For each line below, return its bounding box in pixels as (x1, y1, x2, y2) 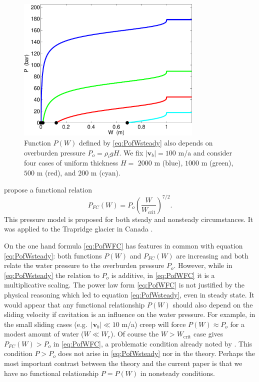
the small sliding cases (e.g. (4, 318, 87, 329)
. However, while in (173, 260, 232, 270)
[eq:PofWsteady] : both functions (4, 250, 102, 260)
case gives (193, 328, 223, 339)
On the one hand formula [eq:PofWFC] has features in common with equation (4, 240, 243, 250)
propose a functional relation (4, 184, 92, 194)
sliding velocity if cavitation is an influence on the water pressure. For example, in (4, 309, 255, 319)
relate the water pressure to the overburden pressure (4, 260, 164, 270)
